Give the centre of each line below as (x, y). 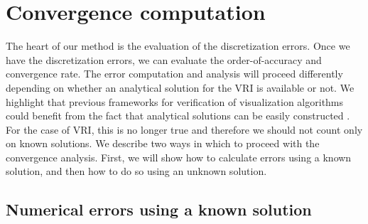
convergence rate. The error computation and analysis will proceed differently (174, 74)
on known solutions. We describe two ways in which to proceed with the (163, 143)
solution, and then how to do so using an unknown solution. (136, 171)
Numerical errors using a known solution (159, 209)
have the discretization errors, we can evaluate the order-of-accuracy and (164, 59)
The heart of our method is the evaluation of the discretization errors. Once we (178, 46)
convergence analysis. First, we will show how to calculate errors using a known (179, 157)
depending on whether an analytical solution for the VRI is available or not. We (180, 87)
